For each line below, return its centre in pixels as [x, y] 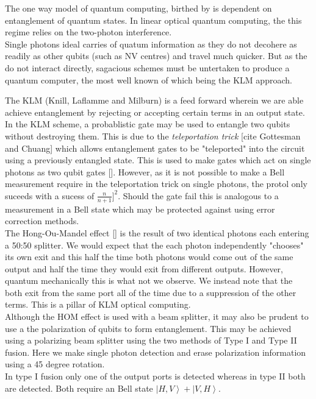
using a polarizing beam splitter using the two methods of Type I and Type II [151, 340]
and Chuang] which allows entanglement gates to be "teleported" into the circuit [155, 148]
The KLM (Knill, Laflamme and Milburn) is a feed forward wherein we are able [154, 100]
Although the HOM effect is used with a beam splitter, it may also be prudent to [157, 316]
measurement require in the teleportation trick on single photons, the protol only [156, 184]
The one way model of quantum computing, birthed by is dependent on [138, 8]
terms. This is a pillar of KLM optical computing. [98, 304]
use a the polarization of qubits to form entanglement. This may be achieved [148, 328]
